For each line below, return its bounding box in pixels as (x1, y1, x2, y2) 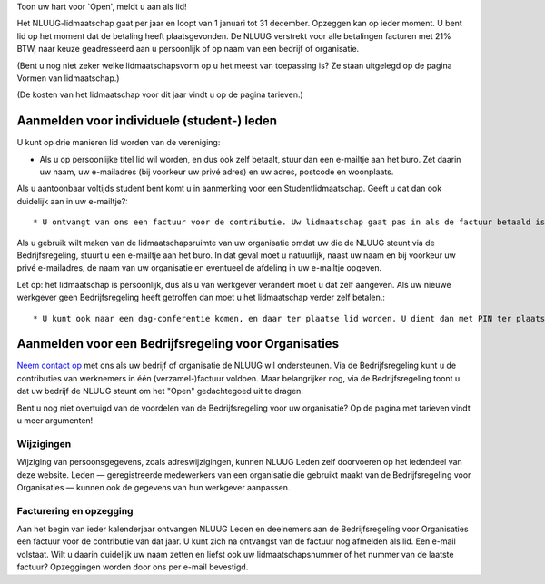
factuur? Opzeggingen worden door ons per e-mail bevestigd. (16, 561, 249, 572)
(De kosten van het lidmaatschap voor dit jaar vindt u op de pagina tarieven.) (16, 89, 303, 100)
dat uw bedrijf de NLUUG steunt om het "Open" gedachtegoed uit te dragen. (16, 386, 304, 397)
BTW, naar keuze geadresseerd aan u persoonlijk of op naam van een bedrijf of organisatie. (16, 44, 360, 54)
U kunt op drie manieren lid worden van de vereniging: (16, 137, 221, 148)
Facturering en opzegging (16, 504, 134, 517)
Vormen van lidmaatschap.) (16, 73, 120, 84)
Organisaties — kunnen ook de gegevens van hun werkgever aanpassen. (16, 481, 291, 492)
